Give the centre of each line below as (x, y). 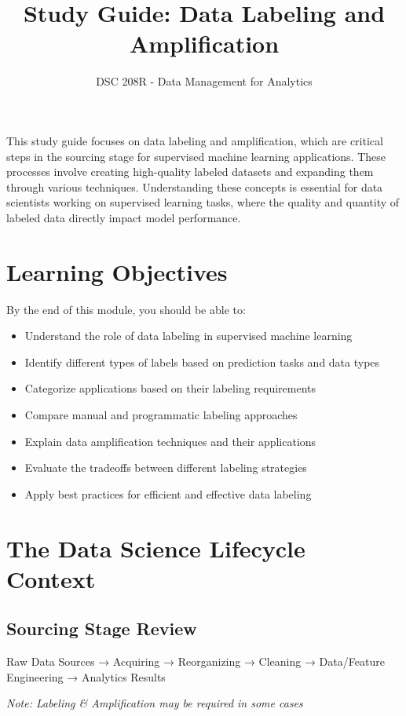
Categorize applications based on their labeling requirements (170, 388)
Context (51, 578)
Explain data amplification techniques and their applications (170, 441)
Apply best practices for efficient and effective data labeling (168, 493)
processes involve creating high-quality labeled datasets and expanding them (190, 172)
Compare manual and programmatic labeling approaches (161, 414)
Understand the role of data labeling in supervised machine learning (188, 336)
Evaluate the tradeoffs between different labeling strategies (166, 468)
